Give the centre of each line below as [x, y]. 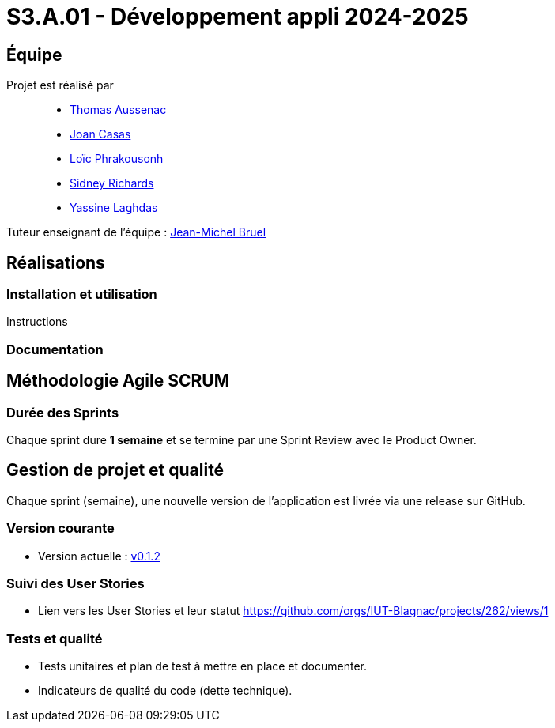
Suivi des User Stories [76, 583]
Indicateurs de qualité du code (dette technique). [165, 691]
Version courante [60, 528]
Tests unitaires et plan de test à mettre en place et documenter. [203, 666]
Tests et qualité [55, 638]
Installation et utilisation [82, 294]
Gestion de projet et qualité [115, 470]
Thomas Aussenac [118, 110]
